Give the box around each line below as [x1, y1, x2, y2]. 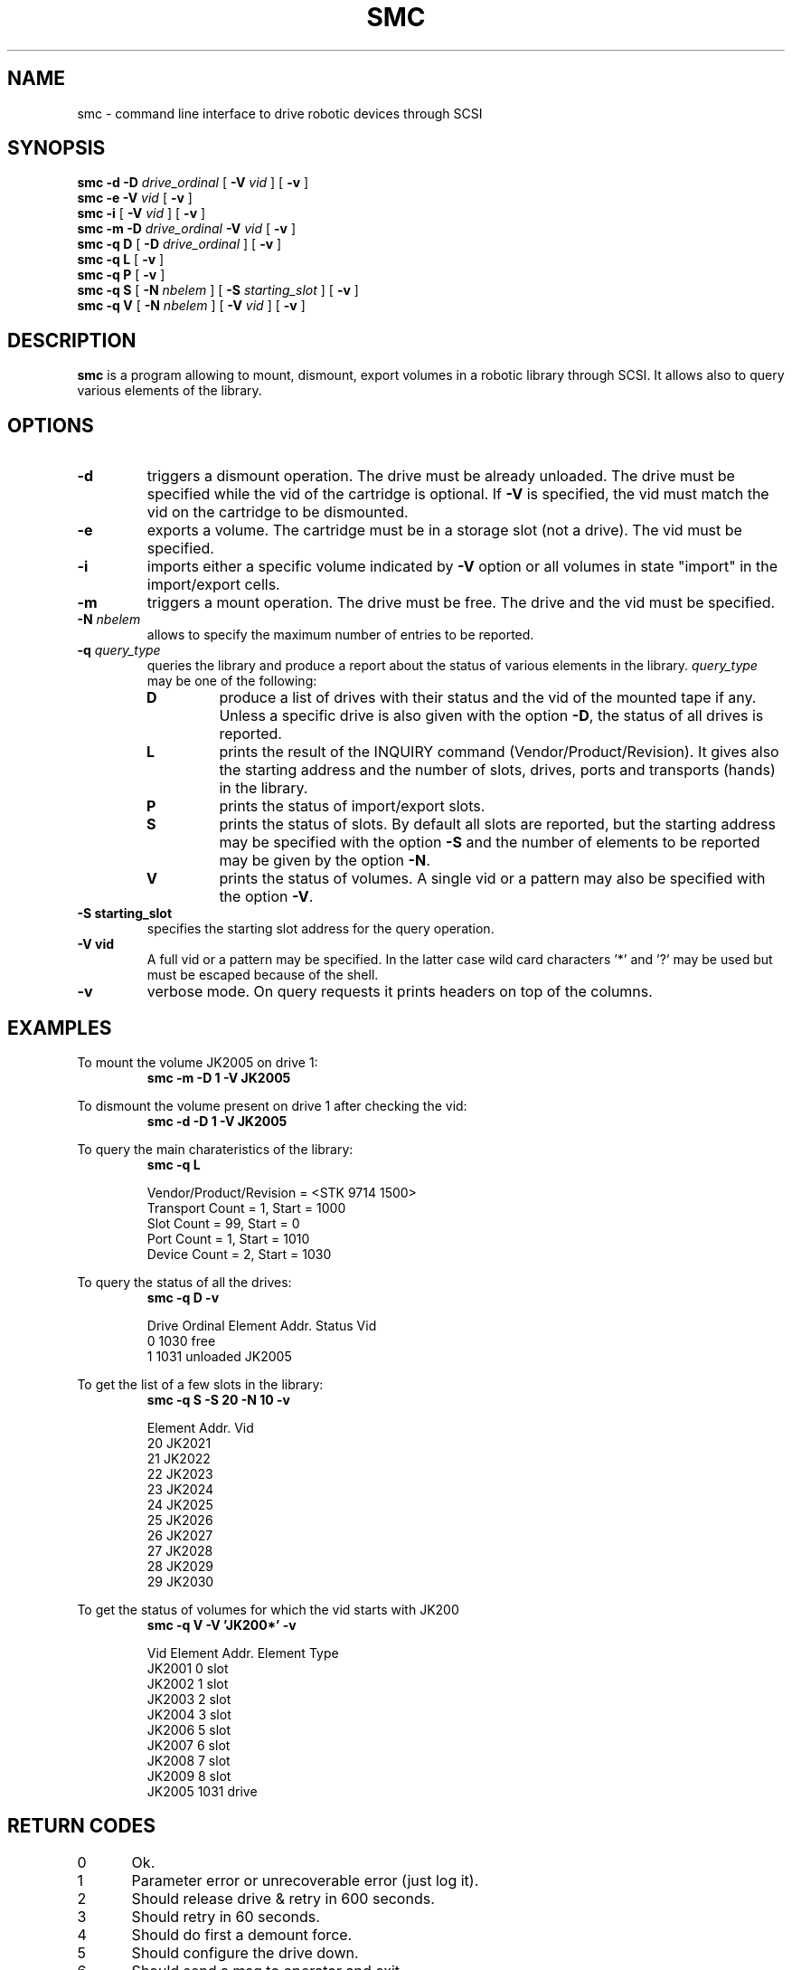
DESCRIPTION [7, 328, 137, 352]
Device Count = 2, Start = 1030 [146, 1245, 332, 1262]
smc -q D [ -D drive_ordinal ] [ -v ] [77, 236, 282, 252]
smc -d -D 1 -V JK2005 [146, 1113, 288, 1129]
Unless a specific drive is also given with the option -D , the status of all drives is [219, 706, 764, 725]
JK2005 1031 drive [146, 1783, 258, 1799]
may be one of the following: [146, 673, 317, 689]
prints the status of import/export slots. [219, 797, 486, 816]
